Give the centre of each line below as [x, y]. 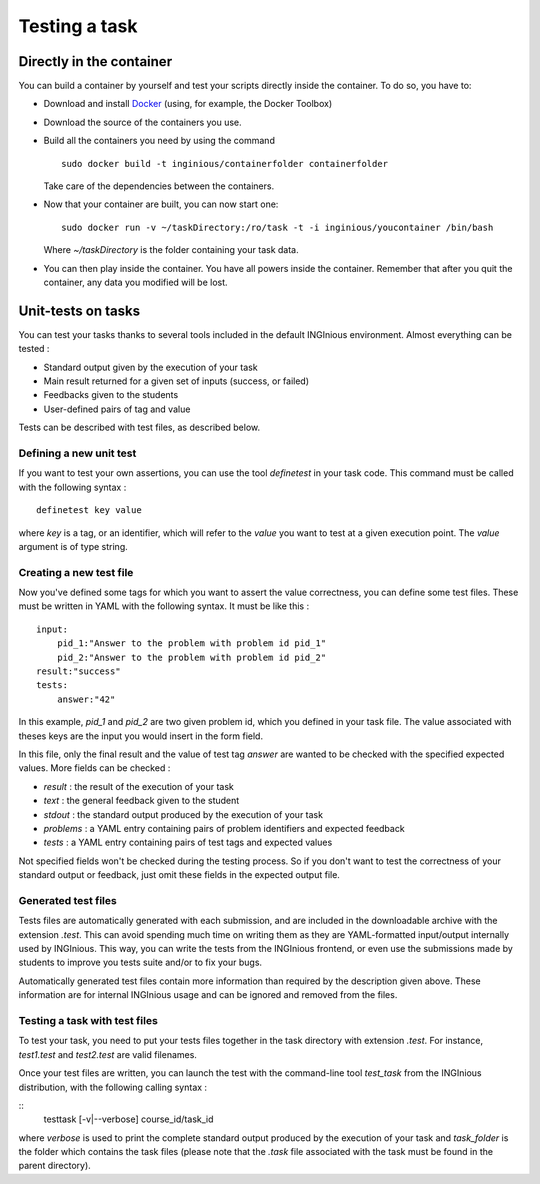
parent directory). [55, 1166]
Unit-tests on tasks [79, 310]
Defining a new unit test [77, 453]
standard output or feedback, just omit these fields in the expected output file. [179, 875]
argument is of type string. [73, 546]
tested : [34, 349]
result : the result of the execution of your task [139, 786]
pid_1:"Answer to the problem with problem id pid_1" [191, 643]
